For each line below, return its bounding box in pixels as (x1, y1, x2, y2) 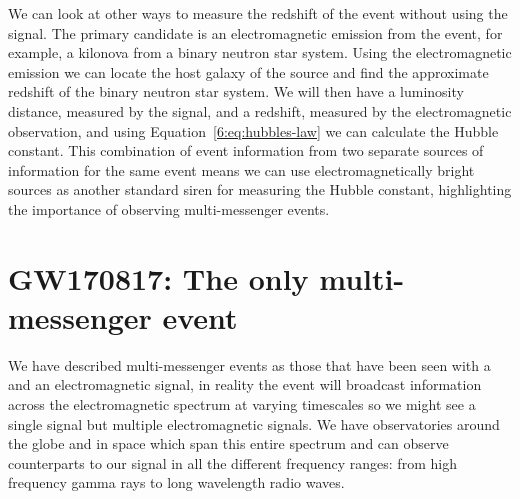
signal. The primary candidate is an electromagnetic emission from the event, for (8, 22, 503, 43)
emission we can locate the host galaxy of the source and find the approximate (8, 61, 489, 82)
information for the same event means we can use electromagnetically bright (8, 159, 475, 180)
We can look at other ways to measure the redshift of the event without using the (8, 3, 508, 23)
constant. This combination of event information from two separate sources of (8, 140, 484, 161)
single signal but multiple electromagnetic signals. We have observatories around (8, 413, 500, 434)
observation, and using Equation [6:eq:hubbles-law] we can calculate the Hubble (8, 120, 499, 141)
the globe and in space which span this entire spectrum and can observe (8, 433, 449, 454)
